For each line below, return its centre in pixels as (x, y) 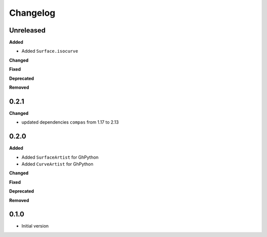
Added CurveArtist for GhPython (57, 164)
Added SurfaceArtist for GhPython (60, 157)
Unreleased (27, 30)
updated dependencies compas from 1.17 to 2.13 (70, 122)
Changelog (32, 13)
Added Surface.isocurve (50, 51)
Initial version (35, 226)
